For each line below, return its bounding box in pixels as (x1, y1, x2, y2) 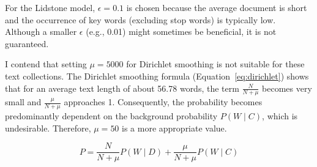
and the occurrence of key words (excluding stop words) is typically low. (5, 13, 276, 26)
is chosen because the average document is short (126, 1, 307, 13)
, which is (262, 109, 298, 122)
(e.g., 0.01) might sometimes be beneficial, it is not (86, 25, 277, 38)
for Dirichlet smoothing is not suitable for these (126, 58, 305, 70)
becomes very (262, 81, 312, 94)
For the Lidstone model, (5, 1, 95, 13)
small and (5, 95, 42, 108)
